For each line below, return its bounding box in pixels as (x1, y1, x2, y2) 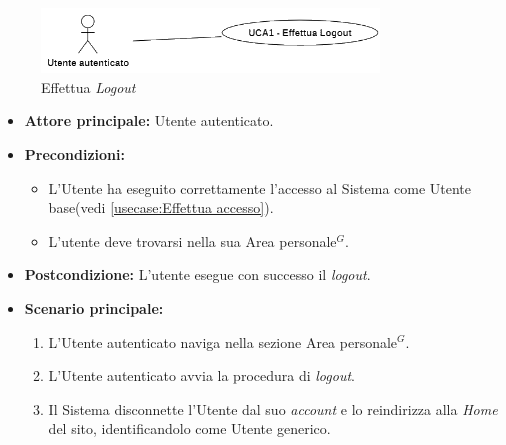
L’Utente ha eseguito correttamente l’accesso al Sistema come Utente (48, 177, 472, 198)
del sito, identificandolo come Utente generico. (48, 418, 331, 439)
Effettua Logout (41, 76, 136, 97)
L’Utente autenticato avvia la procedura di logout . (48, 365, 355, 386)
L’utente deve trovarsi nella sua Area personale (48, 230, 337, 251)
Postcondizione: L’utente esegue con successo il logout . (24, 264, 371, 285)
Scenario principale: (24, 297, 164, 318)
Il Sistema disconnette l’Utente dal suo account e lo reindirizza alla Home (48, 398, 498, 419)
